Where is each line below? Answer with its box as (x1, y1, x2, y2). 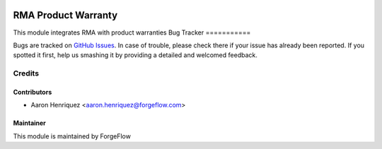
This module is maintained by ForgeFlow (13, 131, 131, 141)
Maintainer (13, 119, 46, 127)
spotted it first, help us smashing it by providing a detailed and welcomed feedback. (13, 51, 257, 59)
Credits (13, 68, 39, 78)
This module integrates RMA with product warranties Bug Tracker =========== (13, 28, 251, 37)
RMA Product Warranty (13, 9, 118, 21)
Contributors (13, 88, 52, 96)
